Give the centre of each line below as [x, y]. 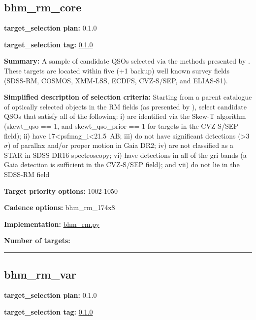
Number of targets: [37, 240]
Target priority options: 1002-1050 [61, 191]
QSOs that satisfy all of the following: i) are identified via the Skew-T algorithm [125, 116]
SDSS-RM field [27, 174]
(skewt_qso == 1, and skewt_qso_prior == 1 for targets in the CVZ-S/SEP [121, 125]
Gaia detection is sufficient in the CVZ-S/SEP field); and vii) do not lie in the [122, 164]
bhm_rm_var [40, 274]
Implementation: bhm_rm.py [52, 224]
